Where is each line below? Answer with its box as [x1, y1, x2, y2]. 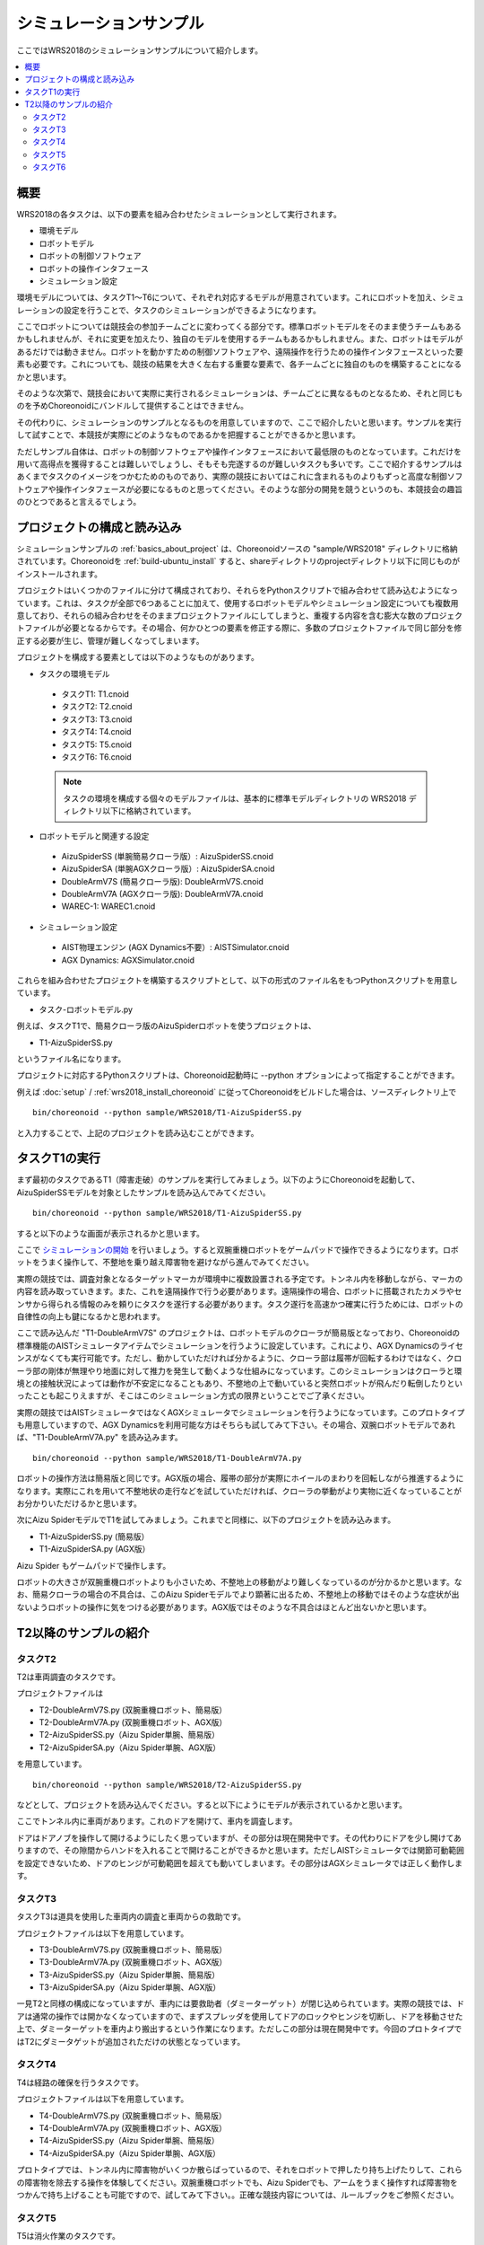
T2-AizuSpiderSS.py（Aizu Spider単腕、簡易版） [39, 1730, 220, 1740]
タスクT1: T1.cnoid [61, 688, 130, 700]
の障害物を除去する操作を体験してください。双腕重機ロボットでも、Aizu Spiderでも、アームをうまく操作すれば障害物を [16, 2177, 459, 2188]
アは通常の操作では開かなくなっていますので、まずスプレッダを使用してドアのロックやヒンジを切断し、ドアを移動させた [16, 2011, 463, 2021]
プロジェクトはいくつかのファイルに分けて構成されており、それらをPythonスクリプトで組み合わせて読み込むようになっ [16, 585, 459, 596]
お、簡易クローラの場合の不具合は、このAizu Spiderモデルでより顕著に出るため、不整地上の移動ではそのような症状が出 [16, 1589, 460, 1600]
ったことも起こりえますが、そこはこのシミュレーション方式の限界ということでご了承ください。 [16, 1390, 369, 1401]
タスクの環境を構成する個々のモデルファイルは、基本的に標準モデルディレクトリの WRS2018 [63, 793, 407, 804]
